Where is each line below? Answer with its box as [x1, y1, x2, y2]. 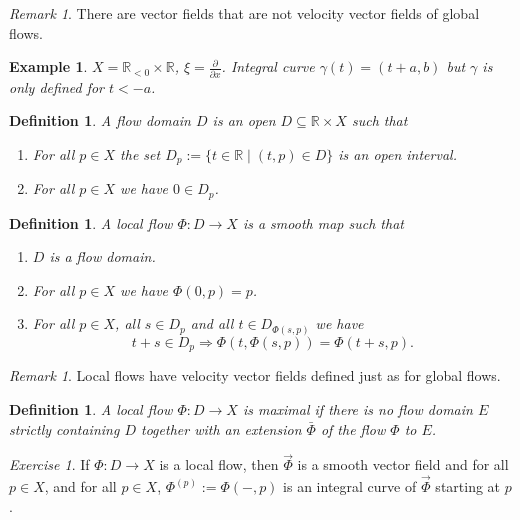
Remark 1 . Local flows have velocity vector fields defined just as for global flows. [9, 365, 501, 386]
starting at [435, 476, 501, 497]
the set [120, 143, 161, 164]
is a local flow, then [159, 454, 279, 475]
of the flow [320, 418, 386, 439]
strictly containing [9, 418, 120, 439]
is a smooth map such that [242, 212, 404, 233]
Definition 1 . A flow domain [9, 110, 191, 131]
